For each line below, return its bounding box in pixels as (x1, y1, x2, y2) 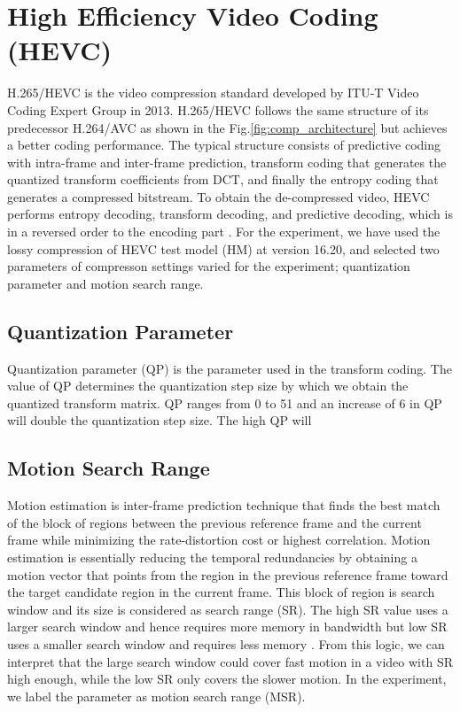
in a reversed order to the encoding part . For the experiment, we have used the (7, 222, 441, 241)
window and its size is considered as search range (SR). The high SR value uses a (7, 600, 448, 618)
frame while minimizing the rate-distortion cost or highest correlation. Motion (7, 530, 431, 549)
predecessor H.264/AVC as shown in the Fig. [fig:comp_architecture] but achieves (7, 118, 448, 136)
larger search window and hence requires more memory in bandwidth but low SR (7, 617, 448, 636)
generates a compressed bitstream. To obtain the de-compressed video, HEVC (7, 187, 430, 205)
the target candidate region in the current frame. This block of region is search (7, 583, 435, 601)
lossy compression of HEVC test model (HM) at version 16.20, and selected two (7, 239, 440, 258)
